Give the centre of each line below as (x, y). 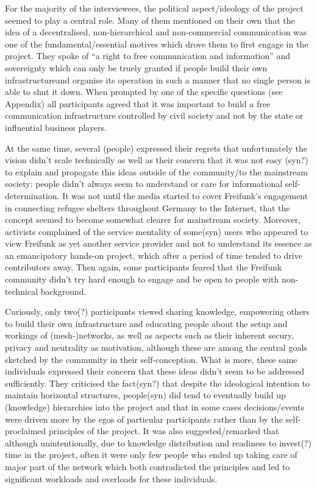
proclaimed (26, 431)
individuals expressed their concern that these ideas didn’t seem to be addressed (155, 371)
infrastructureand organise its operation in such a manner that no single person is (158, 79)
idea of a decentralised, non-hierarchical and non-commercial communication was (156, 32)
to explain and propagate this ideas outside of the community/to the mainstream (156, 171)
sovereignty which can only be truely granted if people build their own (136, 67)
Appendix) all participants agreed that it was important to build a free (138, 103)
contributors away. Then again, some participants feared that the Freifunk (144, 267)
